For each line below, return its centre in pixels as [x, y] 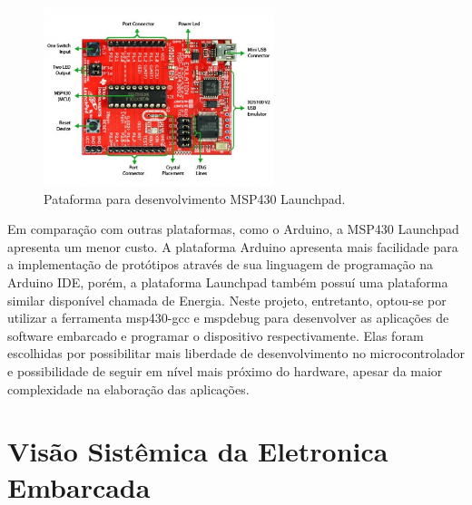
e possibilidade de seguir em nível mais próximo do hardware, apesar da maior [225, 370]
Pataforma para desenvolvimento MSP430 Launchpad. [195, 198]
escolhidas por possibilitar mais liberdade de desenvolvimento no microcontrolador [236, 353]
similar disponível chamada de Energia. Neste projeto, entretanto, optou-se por [227, 300]
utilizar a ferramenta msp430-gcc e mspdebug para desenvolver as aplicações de [228, 318]
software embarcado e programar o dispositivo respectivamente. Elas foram [216, 335]
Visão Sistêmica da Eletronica [198, 451]
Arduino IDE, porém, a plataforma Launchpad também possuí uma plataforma [228, 282]
